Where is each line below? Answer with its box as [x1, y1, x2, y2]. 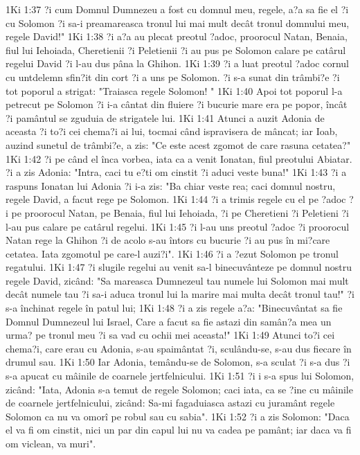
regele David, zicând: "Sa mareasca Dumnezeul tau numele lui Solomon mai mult [6, 273, 349, 287]
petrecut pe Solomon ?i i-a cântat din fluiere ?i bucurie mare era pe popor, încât [6, 97, 348, 111]
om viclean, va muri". [6, 436, 96, 450]
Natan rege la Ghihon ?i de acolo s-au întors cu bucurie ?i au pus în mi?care [6, 233, 330, 247]
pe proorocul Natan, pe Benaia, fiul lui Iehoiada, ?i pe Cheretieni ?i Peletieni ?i [11, 205, 349, 220]
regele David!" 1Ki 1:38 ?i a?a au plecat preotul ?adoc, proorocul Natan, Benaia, [6, 29, 348, 44]
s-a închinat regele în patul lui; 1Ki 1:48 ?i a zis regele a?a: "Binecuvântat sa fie [6, 301, 343, 315]
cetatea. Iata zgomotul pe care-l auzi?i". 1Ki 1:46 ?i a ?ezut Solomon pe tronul [6, 246, 339, 260]
